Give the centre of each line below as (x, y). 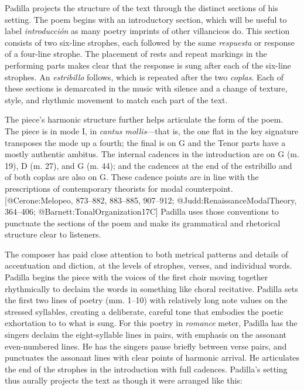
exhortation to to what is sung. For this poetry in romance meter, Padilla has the (151, 323)
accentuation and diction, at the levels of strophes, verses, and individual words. (148, 265)
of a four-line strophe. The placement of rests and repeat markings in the (136, 54)
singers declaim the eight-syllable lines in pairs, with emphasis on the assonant (146, 335)
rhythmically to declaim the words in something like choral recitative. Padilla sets (151, 288)
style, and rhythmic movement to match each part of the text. (116, 99)
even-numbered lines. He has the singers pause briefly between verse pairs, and (146, 346)
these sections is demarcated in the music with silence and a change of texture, (146, 88)
